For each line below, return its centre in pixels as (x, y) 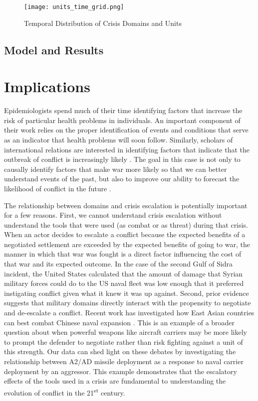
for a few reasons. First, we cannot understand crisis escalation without (113, 215)
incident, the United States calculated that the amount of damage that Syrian (124, 273)
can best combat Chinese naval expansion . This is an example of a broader (120, 322)
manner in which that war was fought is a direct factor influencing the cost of (123, 254)
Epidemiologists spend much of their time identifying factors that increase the (123, 110)
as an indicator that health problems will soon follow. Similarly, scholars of (119, 139)
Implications (47, 86)
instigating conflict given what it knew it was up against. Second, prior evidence (127, 293)
